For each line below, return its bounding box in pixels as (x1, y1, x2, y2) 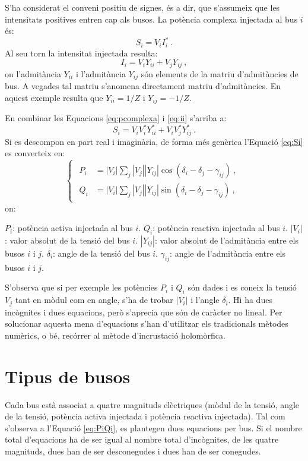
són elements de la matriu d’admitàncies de (141, 67, 299, 80)
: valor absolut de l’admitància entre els (154, 233, 299, 246)
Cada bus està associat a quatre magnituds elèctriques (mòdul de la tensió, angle (5, 398, 300, 411)
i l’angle (190, 293, 220, 306)
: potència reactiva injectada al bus (153, 222, 280, 234)
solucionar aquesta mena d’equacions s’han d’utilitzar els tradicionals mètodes (5, 317, 288, 330)
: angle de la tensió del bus (53, 247, 150, 259)
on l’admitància (5, 67, 61, 80)
